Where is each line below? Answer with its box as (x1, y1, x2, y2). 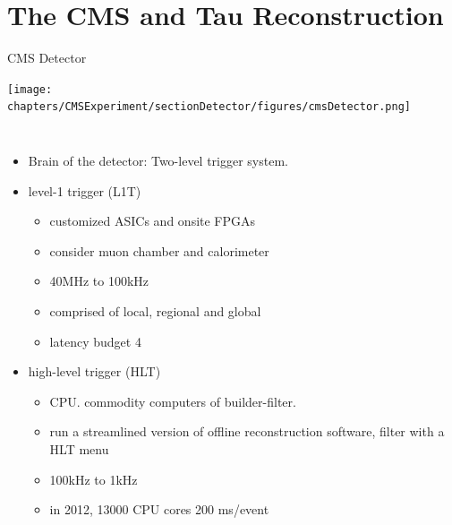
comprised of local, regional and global (49, 302, 261, 320)
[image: (7, 82, 53, 96)
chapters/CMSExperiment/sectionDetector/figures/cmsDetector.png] (7, 100, 412, 114)
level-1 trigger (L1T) (28, 181, 141, 200)
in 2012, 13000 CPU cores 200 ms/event (49, 500, 269, 519)
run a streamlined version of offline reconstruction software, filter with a (49, 422, 445, 441)
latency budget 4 (49, 331, 141, 350)
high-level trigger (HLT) (28, 362, 161, 381)
